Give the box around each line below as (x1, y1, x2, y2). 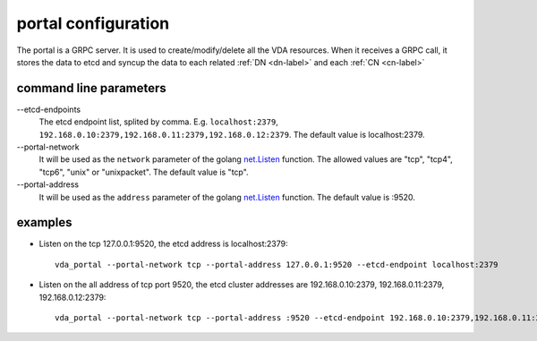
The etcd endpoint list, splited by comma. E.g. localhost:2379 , (38, 116, 279, 127)
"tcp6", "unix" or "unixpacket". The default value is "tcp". (38, 166, 250, 177)
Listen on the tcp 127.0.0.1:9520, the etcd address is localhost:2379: (38, 238, 288, 250)
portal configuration (16, 13, 170, 33)
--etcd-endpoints (16, 104, 81, 115)
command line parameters (16, 81, 167, 96)
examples (16, 215, 72, 230)
